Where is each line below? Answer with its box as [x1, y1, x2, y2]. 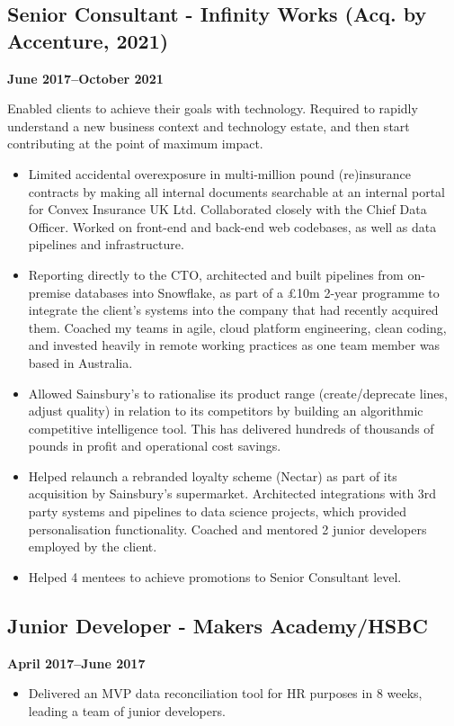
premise [28, 282, 71, 301]
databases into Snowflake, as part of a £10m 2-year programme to [75, 282, 440, 301]
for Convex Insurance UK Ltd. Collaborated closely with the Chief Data [28, 200, 427, 219]
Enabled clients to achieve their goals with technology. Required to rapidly [7, 99, 418, 118]
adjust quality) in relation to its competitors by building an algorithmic [28, 401, 423, 420]
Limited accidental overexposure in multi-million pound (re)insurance [28, 164, 412, 183]
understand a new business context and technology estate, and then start [7, 116, 410, 135]
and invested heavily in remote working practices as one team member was [28, 336, 441, 354]
